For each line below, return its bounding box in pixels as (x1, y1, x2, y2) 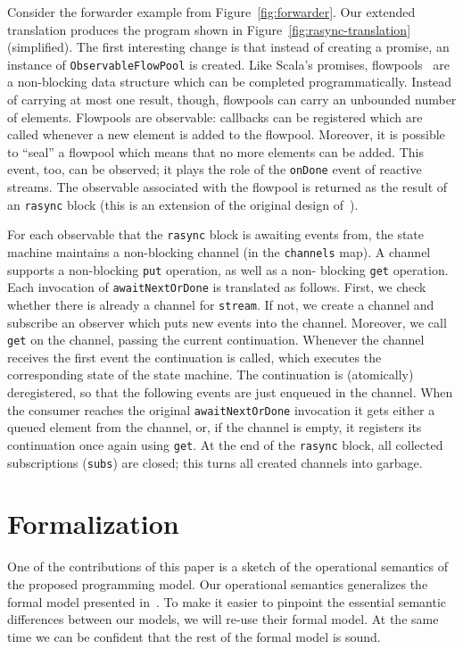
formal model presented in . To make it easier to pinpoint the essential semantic (7, 592, 447, 611)
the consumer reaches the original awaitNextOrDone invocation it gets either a (7, 400, 435, 419)
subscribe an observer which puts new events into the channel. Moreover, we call (7, 312, 447, 331)
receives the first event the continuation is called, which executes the (7, 347, 382, 366)
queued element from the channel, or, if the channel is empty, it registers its (7, 418, 422, 437)
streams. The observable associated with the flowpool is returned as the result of (7, 178, 448, 196)
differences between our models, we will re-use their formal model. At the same (7, 610, 439, 628)
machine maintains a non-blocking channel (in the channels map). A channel (7, 242, 431, 261)
